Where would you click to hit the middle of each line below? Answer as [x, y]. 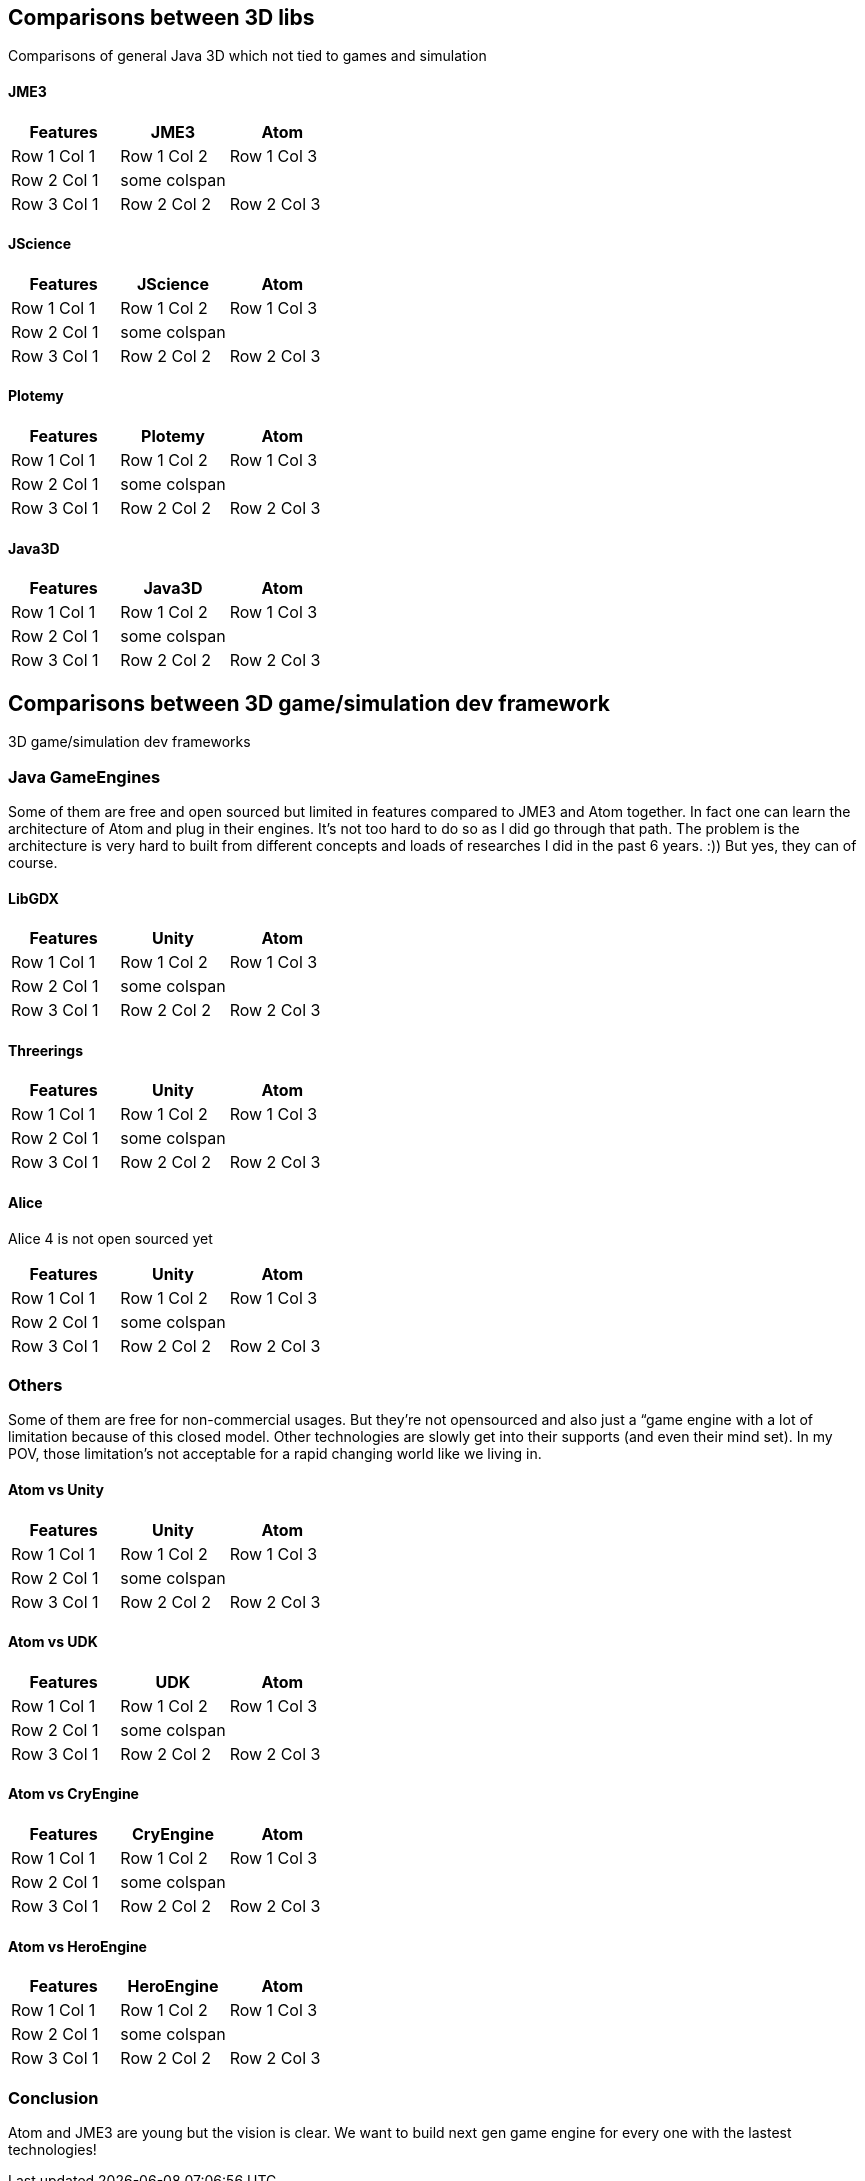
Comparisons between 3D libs [161, 17]
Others [35, 1384]
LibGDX [33, 898]
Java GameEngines [84, 776]
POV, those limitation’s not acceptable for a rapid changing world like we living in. [275, 1454]
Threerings [46, 1050]
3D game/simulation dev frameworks [129, 742]
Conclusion [53, 2097]
